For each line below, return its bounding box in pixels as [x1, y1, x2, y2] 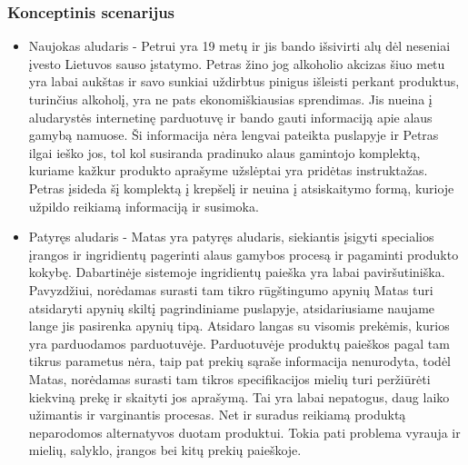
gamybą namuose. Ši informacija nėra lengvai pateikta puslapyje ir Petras [28, 125, 439, 144]
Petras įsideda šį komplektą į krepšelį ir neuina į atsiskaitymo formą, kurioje [28, 178, 454, 197]
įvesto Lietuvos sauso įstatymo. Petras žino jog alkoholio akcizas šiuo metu [28, 54, 445, 73]
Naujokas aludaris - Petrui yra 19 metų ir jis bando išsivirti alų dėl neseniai [28, 36, 451, 55]
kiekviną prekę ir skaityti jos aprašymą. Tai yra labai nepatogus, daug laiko [28, 387, 450, 406]
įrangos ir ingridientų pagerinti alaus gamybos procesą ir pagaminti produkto [28, 244, 459, 263]
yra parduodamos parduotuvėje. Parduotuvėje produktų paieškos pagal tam [28, 333, 450, 352]
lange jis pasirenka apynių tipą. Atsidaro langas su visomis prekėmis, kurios [28, 316, 450, 335]
